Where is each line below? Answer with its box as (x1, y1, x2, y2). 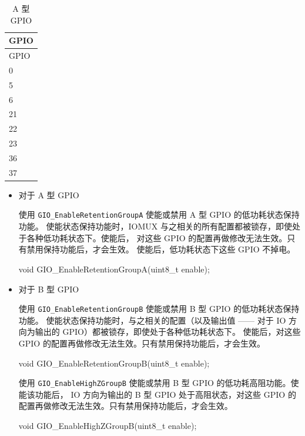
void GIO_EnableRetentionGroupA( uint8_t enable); (18, 262, 210, 275)
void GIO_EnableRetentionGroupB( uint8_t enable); (18, 357, 210, 369)
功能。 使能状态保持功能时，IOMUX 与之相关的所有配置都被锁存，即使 (18, 220, 292, 232)
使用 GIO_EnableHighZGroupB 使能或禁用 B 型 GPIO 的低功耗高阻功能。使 (18, 377, 299, 389)
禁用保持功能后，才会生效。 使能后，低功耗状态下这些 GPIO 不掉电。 (26, 243, 296, 255)
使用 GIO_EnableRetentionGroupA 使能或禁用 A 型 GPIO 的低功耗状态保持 (18, 208, 300, 221)
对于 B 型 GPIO (18, 282, 79, 295)
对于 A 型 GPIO (18, 188, 79, 201)
